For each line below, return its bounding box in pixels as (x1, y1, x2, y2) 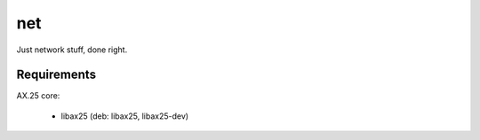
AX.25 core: (16, 90, 60, 101)
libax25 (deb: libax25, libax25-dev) (60, 111, 189, 121)
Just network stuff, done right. (16, 44, 128, 55)
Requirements (16, 67, 97, 82)
